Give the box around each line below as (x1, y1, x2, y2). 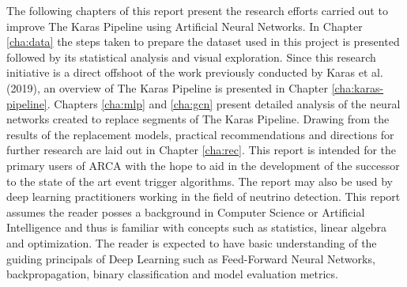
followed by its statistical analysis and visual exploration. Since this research (6, 48, 376, 65)
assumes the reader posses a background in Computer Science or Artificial (6, 203, 365, 220)
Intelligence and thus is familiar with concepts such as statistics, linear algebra (6, 219, 386, 236)
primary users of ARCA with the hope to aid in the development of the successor (6, 157, 400, 173)
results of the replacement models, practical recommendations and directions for (6, 126, 394, 142)
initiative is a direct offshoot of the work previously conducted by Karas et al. (6, 64, 383, 81)
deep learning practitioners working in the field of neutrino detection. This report (6, 188, 401, 205)
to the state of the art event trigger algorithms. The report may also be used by (6, 172, 393, 189)
